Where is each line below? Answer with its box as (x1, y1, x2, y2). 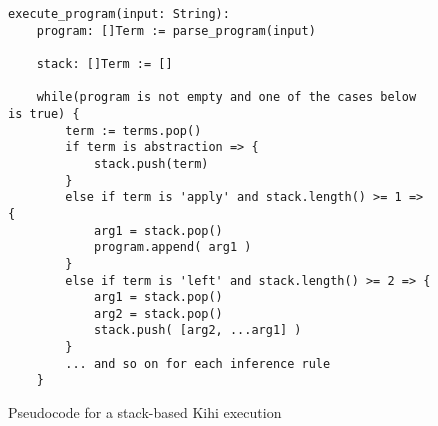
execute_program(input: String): (8, 7, 230, 21)
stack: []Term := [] (36, 56, 173, 71)
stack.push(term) (93, 156, 209, 171)
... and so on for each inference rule (65, 356, 331, 371)
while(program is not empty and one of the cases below (36, 90, 417, 105)
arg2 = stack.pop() (93, 306, 223, 321)
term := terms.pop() (65, 123, 202, 138)
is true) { (8, 106, 80, 121)
